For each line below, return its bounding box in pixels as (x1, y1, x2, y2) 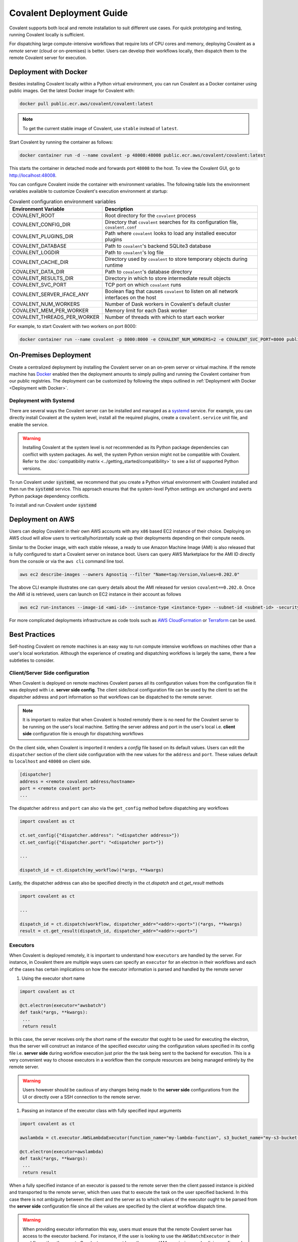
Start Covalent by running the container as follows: (9, 139, 113, 145)
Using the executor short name (21, 975, 85, 981)
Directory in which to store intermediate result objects (105, 275, 231, 282)
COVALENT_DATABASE (12, 242, 67, 249)
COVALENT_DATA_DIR (12, 268, 65, 275)
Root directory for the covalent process (105, 212, 196, 219)
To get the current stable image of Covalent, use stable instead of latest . (22, 125, 178, 131)
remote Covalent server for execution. (9, 55, 87, 61)
